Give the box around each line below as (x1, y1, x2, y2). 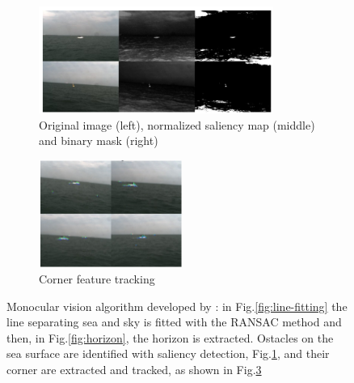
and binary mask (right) (39, 132, 158, 149)
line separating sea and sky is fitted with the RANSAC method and (6, 313, 342, 330)
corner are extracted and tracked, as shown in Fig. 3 (6, 360, 262, 377)
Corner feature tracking (39, 270, 155, 287)
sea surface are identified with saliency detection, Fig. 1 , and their (6, 345, 330, 362)
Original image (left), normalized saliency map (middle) (39, 116, 315, 133)
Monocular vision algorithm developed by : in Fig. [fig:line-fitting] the (6, 297, 348, 314)
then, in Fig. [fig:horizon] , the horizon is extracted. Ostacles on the (6, 329, 334, 346)
